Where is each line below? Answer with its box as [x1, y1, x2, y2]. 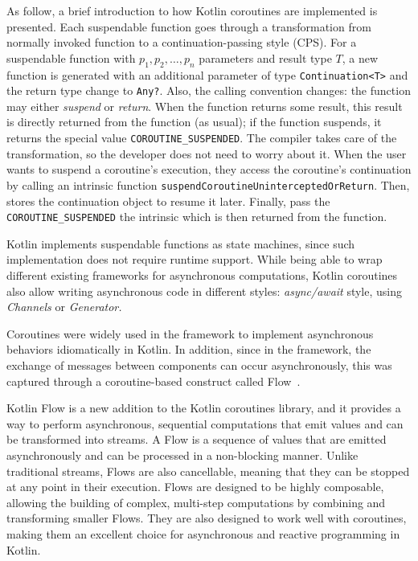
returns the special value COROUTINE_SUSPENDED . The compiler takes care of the [6, 129, 397, 146]
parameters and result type [199, 49, 332, 66]
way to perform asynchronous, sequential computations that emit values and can [6, 415, 404, 432]
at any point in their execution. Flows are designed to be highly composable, [6, 478, 384, 495]
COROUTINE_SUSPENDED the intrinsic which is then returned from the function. [6, 208, 387, 225]
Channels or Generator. [6, 298, 122, 315]
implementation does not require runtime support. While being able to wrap [6, 251, 383, 268]
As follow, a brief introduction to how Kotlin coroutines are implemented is [6, 2, 378, 18]
